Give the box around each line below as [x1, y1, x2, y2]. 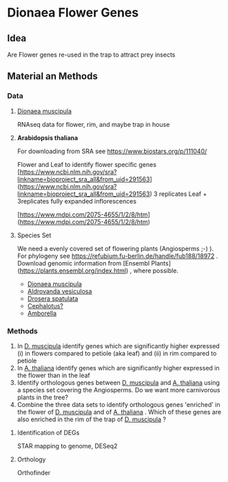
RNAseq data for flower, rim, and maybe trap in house [17, 120, 170, 128]
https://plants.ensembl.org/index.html [19, 266, 126, 274]
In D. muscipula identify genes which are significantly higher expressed [17, 341, 220, 350]
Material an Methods [7, 70, 98, 82]
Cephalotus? [27, 301, 63, 310]
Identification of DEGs [17, 428, 80, 436]
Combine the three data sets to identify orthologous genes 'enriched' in [17, 400, 220, 408]
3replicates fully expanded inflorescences [17, 197, 136, 205]
